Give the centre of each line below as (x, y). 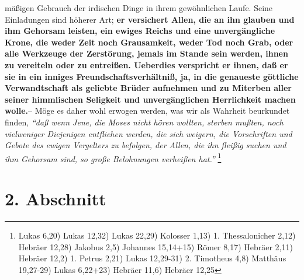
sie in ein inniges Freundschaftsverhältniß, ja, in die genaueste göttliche (152, 76)
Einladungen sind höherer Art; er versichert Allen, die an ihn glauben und (150, 19)
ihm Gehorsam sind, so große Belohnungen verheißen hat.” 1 (113, 157)
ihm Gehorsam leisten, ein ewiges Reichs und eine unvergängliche (140, 31)
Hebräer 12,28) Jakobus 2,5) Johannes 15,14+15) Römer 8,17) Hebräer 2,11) (156, 246)
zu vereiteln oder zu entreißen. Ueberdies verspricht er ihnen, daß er (146, 64)
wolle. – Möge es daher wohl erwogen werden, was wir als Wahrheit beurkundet (147, 111)
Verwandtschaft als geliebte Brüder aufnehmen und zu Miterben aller (148, 88)
